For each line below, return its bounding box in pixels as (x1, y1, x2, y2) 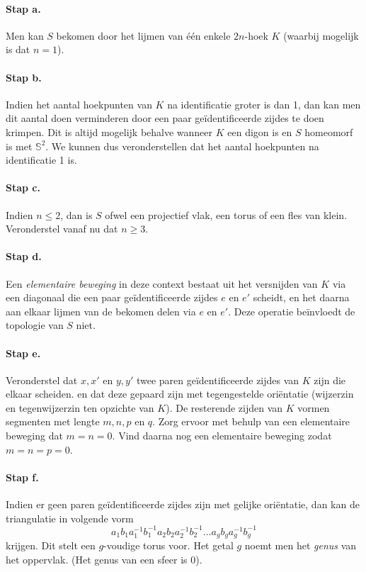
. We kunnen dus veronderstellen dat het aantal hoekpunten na (45, 138, 319, 153)
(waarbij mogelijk (283, 28, 359, 43)
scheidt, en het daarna (253, 290, 350, 305)
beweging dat (6, 428, 63, 443)
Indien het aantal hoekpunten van (6, 96, 152, 111)
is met (6, 138, 33, 153)
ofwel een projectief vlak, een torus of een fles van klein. (105, 207, 348, 222)
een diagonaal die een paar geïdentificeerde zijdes (6, 290, 218, 305)
